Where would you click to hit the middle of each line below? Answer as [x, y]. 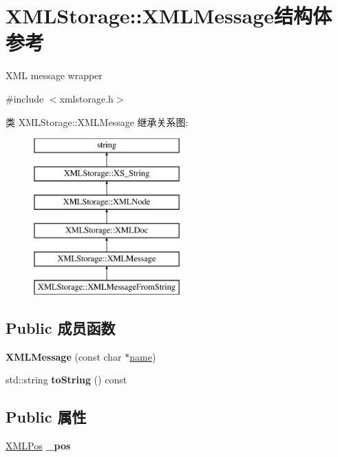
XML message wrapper [54, 75]
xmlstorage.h [86, 98]
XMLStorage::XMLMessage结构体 [169, 15]
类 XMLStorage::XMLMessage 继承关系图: [97, 121]
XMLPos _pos [38, 446]
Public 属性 [46, 417]
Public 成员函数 [61, 327]
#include [25, 98]
